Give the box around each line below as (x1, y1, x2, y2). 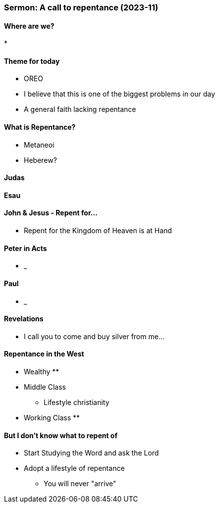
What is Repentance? (4, 123, 76, 132)
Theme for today (4, 56, 60, 65)
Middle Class (24, 382, 66, 391)
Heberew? (24, 155, 57, 164)
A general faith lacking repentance (24, 105, 136, 114)
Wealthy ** (24, 367, 59, 376)
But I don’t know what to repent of (4, 431, 118, 440)
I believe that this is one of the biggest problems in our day (24, 90, 216, 99)
